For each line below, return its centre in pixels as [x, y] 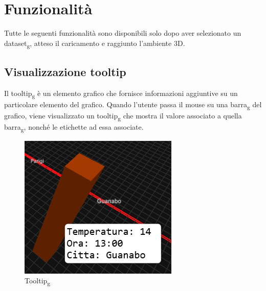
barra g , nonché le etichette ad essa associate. [74, 128]
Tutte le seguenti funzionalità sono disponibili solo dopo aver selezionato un [123, 33]
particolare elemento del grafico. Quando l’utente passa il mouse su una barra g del [133, 105]
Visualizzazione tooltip [65, 72]
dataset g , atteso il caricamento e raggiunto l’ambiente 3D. [95, 43]
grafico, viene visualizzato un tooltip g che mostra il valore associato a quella [123, 116]
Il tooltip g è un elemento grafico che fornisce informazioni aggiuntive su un [121, 94]
